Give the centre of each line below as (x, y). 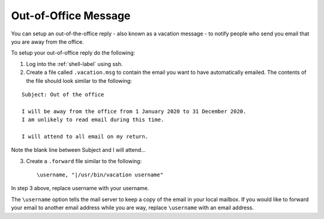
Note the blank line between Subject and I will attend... (79, 150)
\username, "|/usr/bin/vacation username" (100, 175)
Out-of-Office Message (71, 16)
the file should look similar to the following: (79, 80)
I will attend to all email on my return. (85, 136)
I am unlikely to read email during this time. (93, 120)
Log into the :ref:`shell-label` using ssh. (74, 64)
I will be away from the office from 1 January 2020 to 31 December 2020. (134, 111)
